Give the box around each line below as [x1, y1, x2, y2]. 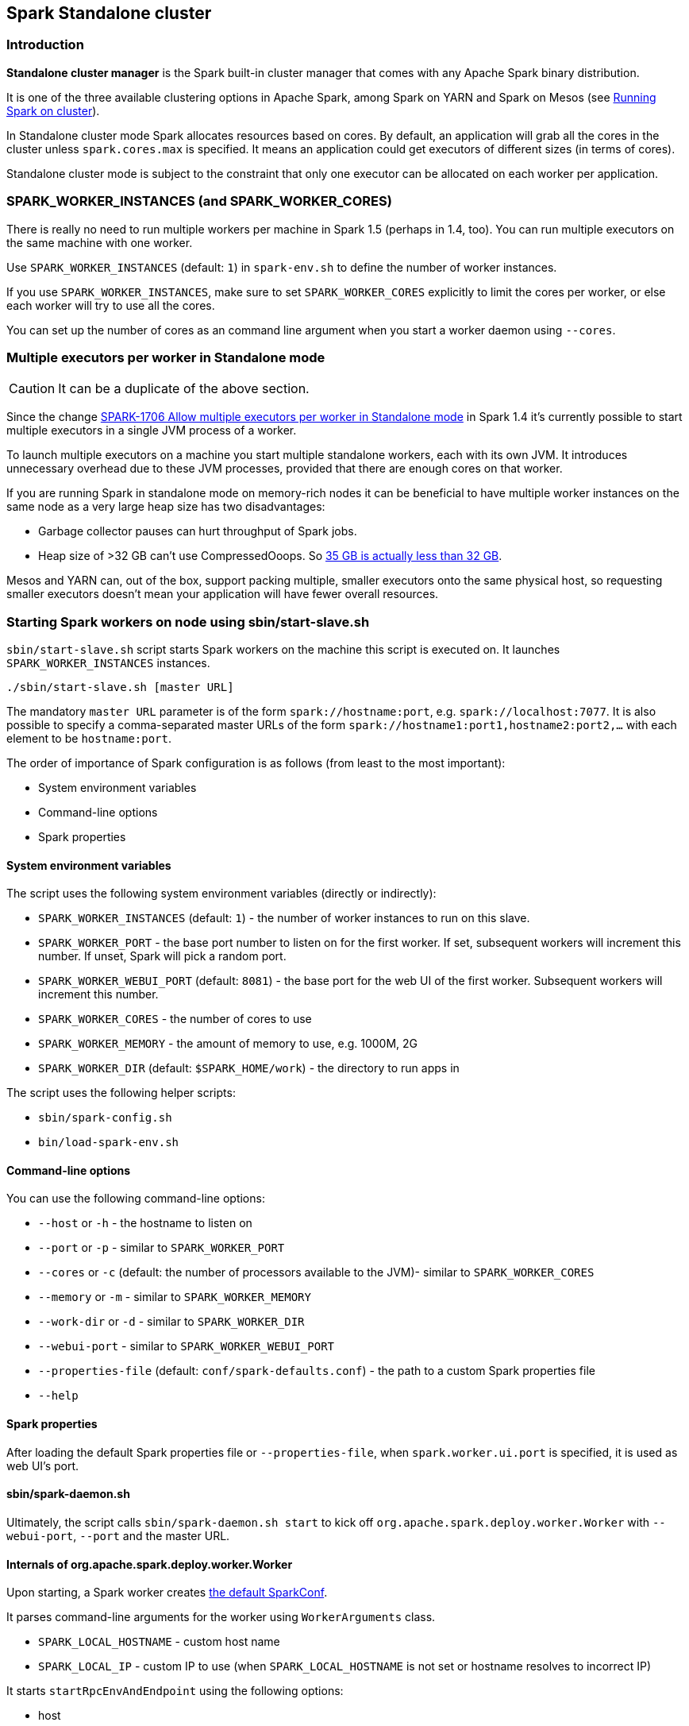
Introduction [6, 37, 84, 53]
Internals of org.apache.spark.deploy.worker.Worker [6, 1557, 293, 1571]
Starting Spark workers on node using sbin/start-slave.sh [6, 613, 370, 630]
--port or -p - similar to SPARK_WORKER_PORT [38, 1241, 285, 1255]
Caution [9, 380, 56, 397]
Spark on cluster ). [6, 103, 100, 118]
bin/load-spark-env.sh [38, 1136, 179, 1149]
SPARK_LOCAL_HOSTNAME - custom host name [38, 1635, 280, 1649]
